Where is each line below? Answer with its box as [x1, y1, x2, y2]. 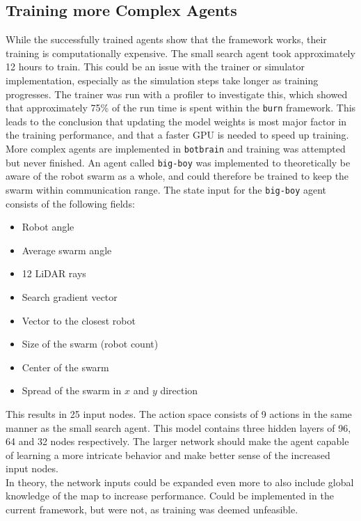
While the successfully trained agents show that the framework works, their [6, 32, 327, 47]
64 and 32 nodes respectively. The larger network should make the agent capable [6, 434, 349, 449]
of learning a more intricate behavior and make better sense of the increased [6, 447, 330, 462]
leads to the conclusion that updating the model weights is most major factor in [6, 114, 347, 128]
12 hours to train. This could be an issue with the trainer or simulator [6, 59, 305, 74]
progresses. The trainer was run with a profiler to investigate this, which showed [6, 86, 348, 101]
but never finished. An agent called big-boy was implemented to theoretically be [6, 155, 351, 169]
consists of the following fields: [6, 196, 135, 210]
